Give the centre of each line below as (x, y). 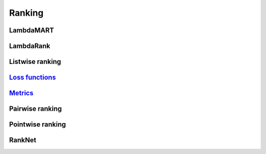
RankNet (23, 140)
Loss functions (33, 77)
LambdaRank (30, 46)
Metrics (21, 93)
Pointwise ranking (37, 125)
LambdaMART (32, 30)
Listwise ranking (35, 62)
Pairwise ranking (35, 109)
